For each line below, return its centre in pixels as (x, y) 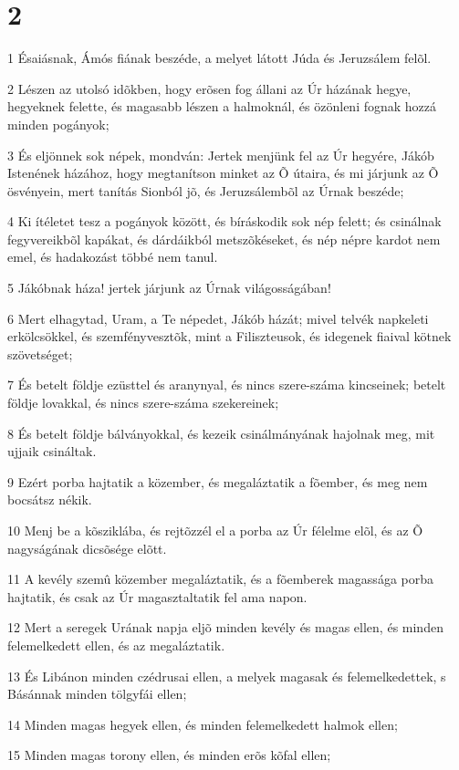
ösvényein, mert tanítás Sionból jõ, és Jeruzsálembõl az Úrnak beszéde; (206, 190)
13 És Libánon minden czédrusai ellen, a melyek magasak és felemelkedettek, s (227, 676)
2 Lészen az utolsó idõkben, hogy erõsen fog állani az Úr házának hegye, (209, 88)
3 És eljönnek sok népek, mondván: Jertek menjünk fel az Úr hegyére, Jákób (221, 155)
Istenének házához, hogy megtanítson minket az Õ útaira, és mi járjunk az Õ (223, 173)
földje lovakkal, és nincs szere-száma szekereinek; (143, 403)
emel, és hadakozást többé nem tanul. (113, 257)
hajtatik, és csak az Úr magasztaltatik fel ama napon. (157, 596)
